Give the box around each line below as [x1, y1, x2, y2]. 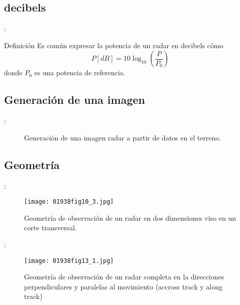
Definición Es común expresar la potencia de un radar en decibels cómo [4, 40, 223, 50]
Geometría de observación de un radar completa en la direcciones [24, 271, 224, 282]
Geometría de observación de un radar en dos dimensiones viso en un [24, 212, 236, 223]
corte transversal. [24, 222, 77, 233]
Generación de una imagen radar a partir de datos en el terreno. [24, 132, 221, 142]
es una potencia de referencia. [34, 67, 125, 78]
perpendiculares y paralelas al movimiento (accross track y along [24, 281, 222, 291]
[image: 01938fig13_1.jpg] [24, 257, 114, 264]
